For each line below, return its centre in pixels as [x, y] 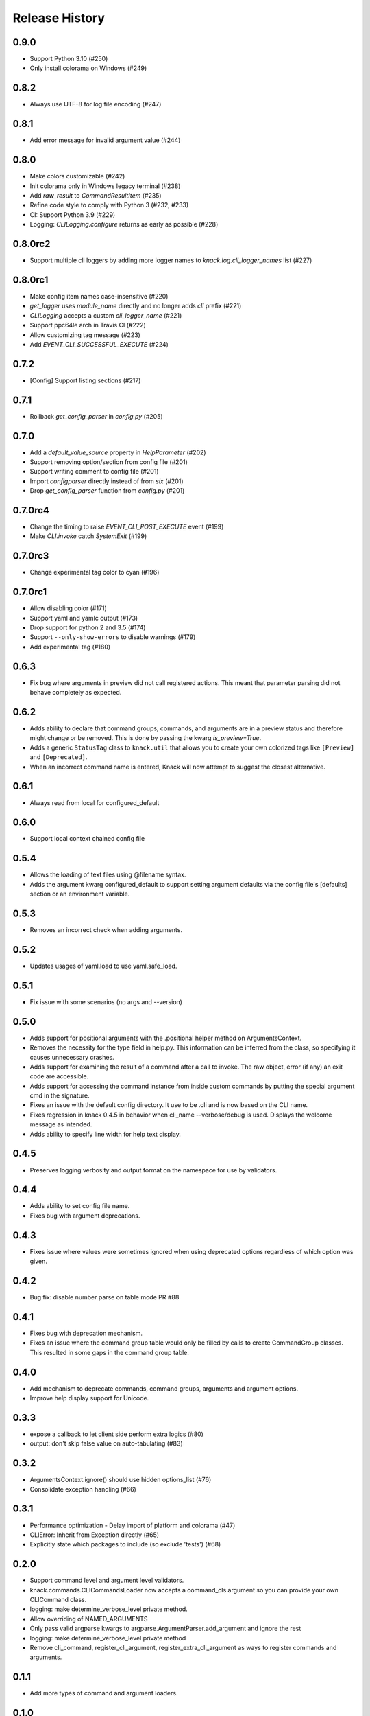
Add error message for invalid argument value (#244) [105, 140]
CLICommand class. [58, 1600]
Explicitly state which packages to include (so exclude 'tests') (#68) [125, 1544]
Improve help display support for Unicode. [89, 1398]
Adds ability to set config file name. [80, 1206]
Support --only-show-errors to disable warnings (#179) [113, 637]
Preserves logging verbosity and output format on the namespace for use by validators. [153, 1170]
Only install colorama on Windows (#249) [88, 68]
